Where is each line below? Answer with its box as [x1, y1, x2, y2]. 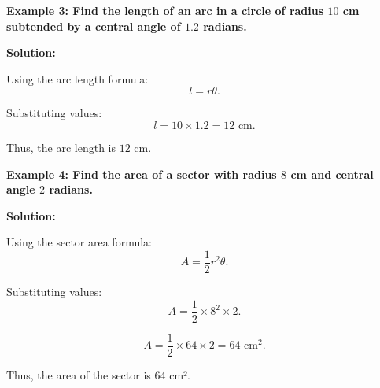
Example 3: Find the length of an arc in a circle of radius [6, 2, 324, 18]
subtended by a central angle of [6, 17, 181, 34]
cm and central [290, 165, 374, 182]
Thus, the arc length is [6, 139, 116, 155]
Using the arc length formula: [6, 70, 149, 87]
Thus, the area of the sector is [6, 366, 151, 382]
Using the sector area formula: [6, 234, 152, 250]
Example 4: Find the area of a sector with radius [6, 165, 277, 182]
